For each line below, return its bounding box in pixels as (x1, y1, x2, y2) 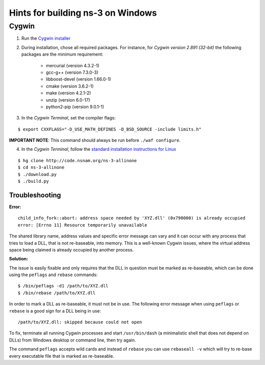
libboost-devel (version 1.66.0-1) (46, 76, 111, 82)
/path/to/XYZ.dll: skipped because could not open (18, 319, 142, 325)
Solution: (9, 256, 28, 262)
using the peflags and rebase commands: (9, 272, 98, 278)
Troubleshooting (9, 191, 61, 199)
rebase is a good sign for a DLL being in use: (9, 308, 101, 314)
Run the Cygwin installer (21, 35, 71, 41)
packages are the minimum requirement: (21, 52, 104, 57)
